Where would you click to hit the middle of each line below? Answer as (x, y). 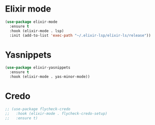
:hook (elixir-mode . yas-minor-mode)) (50, 77)
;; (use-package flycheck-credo (38, 109)
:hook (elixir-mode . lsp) (37, 31)
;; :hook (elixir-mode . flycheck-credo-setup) (56, 113)
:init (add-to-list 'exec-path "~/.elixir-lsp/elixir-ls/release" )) (80, 35)
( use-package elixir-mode (31, 22)
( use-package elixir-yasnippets (38, 68)
